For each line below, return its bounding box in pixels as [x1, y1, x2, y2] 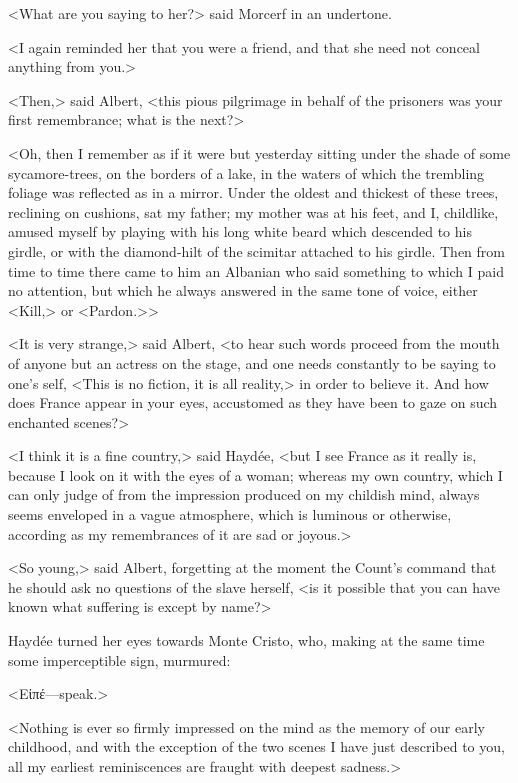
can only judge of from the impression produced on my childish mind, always [8, 484, 480, 505]
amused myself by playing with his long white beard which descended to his [8, 221, 472, 242]
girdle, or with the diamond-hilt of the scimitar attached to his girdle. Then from [8, 240, 505, 261]
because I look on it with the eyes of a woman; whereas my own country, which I [8, 464, 503, 485]
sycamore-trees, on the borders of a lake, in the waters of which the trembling [8, 162, 485, 183]
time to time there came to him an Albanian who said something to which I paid [8, 260, 504, 281]
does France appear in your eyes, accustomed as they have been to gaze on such [8, 392, 498, 413]
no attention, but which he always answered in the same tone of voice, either [8, 280, 478, 301]
